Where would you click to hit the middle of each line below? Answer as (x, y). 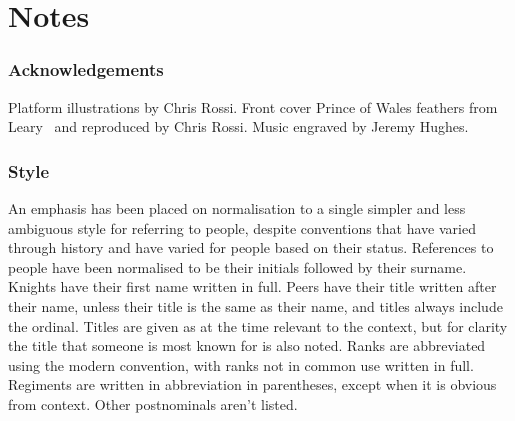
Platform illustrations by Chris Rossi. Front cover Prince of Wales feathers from (253, 106)
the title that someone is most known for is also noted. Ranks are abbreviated (247, 345)
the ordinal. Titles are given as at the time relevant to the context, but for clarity (258, 325)
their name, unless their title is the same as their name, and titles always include (255, 305)
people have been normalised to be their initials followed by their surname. (237, 266)
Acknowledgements (86, 69)
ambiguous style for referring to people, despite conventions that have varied (242, 227)
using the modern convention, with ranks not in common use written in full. (241, 364)
